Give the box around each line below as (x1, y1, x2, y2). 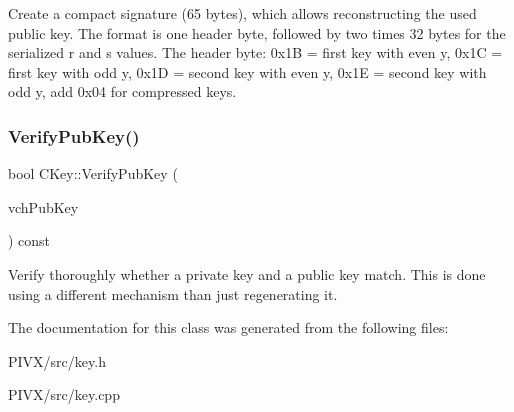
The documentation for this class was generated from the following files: (8, 317, 449, 338)
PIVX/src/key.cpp (8, 384, 120, 405)
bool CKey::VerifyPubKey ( (8, 163, 178, 184)
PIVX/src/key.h (8, 350, 106, 371)
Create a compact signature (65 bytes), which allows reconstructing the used (8, 3, 477, 23)
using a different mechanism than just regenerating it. (8, 283, 338, 304)
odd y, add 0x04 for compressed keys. (8, 81, 237, 102)
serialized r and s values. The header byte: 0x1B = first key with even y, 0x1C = (8, 42, 503, 63)
